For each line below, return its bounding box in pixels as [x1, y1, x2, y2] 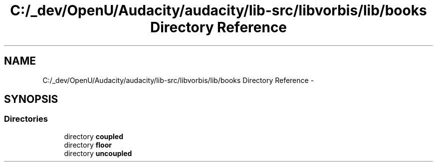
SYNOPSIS [4, 93, 58, 106]
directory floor [64, 140, 112, 149]
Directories [4, 114, 48, 124]
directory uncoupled [64, 149, 132, 158]
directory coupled [64, 132, 124, 141]
